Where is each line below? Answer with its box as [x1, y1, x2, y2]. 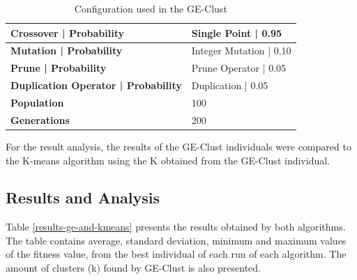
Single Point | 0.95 [191, 25, 282, 40]
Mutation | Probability [10, 43, 123, 58]
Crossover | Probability [10, 25, 125, 40]
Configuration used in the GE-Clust [74, 1, 227, 15]
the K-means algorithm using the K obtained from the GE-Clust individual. [6, 153, 330, 167]
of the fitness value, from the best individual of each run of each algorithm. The [6, 247, 347, 261]
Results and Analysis [6, 187, 160, 208]
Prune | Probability [10, 61, 107, 75]
